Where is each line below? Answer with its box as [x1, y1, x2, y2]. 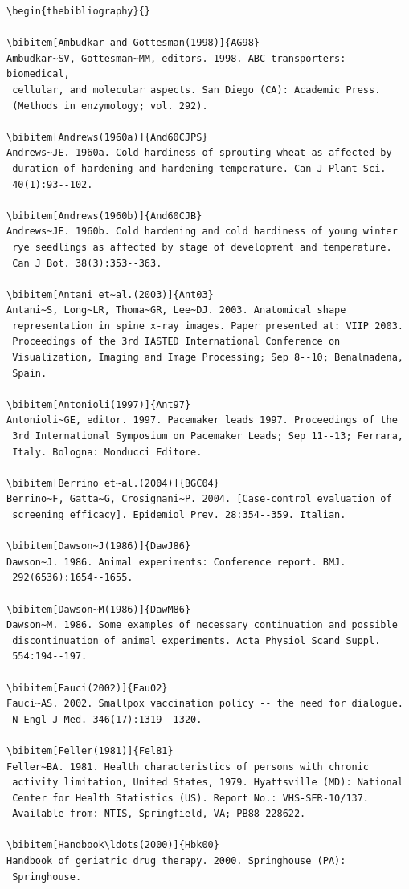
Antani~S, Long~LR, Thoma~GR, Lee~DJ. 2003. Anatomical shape [6, 304, 346, 316]
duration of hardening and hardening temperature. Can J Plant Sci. [12, 162, 387, 174]
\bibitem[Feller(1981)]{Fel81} [6, 744, 174, 756]
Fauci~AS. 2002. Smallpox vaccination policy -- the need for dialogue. [6, 698, 403, 710]
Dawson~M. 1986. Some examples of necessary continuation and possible [6, 619, 398, 631]
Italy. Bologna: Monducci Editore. [12, 446, 202, 458]
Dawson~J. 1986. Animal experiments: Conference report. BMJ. [6, 556, 346, 568]
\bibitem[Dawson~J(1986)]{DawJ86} [6, 540, 191, 553]
